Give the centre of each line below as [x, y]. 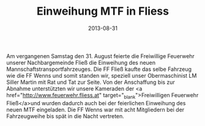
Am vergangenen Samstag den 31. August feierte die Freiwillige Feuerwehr [100, 56]
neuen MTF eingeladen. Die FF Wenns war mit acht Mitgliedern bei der [95, 109]
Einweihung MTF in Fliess [103, 11]
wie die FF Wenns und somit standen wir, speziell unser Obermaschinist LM [102, 75]
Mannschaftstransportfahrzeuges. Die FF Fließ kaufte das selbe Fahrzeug [99, 69]
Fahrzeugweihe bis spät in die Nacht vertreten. [65, 116]
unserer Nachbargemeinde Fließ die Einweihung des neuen [81, 62]
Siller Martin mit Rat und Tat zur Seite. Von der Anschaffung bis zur [91, 82]
